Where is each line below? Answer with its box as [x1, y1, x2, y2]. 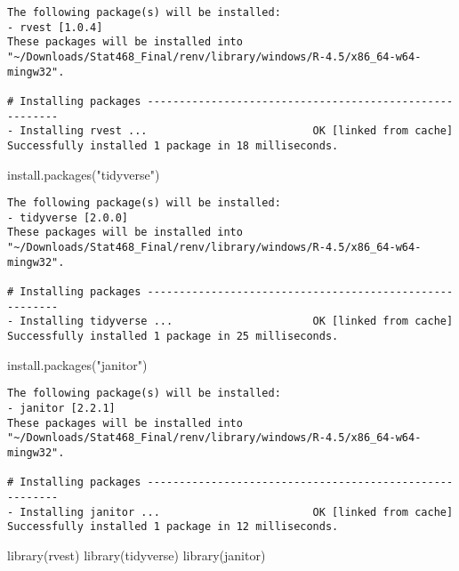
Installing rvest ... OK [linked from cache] [20, 125, 454, 138]
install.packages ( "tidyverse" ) [7, 165, 160, 183]
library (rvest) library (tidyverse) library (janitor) [7, 545, 266, 564]
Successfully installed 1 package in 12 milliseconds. [7, 520, 339, 534]
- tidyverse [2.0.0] [7, 211, 129, 224]
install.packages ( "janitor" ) [7, 355, 148, 374]
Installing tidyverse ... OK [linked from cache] [20, 315, 454, 328]
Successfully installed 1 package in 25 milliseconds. [7, 330, 339, 343]
